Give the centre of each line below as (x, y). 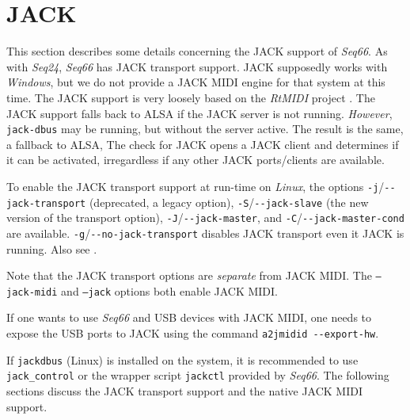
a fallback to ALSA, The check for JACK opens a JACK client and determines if (203, 144)
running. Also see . (52, 248)
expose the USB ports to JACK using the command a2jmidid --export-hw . (193, 333)
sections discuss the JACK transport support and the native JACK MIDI (185, 391)
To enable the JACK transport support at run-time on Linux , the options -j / (196, 186)
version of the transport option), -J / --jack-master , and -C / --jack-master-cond (205, 218)
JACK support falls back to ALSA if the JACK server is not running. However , (199, 113)
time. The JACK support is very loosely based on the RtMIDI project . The (191, 97)
